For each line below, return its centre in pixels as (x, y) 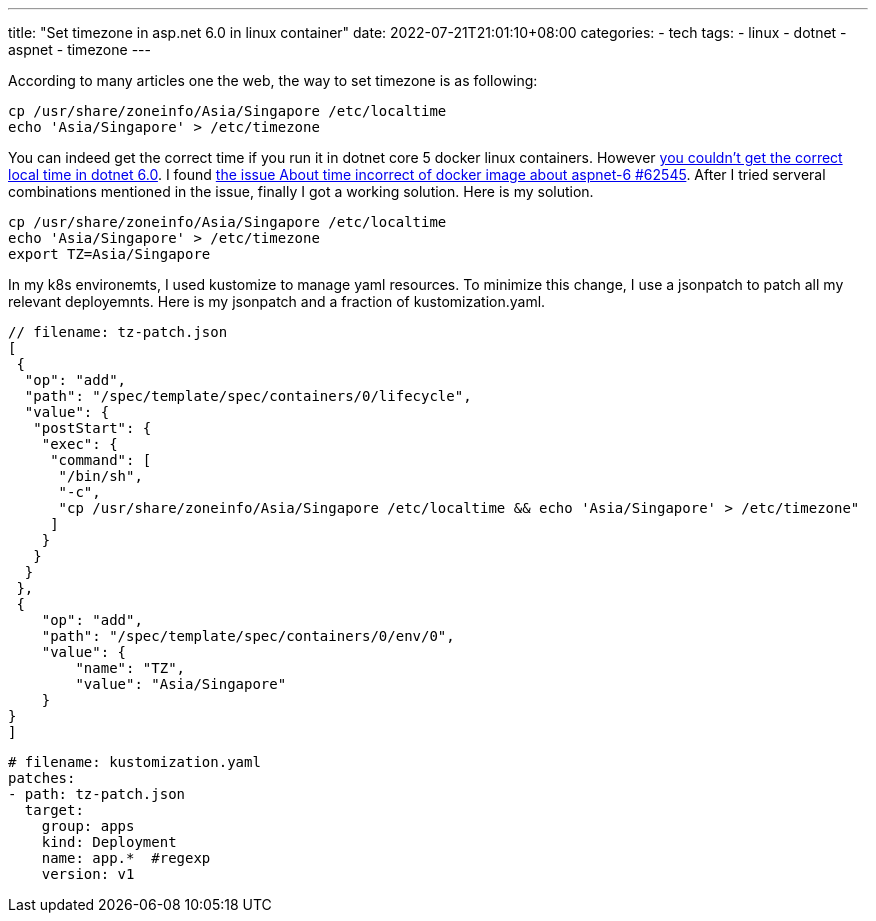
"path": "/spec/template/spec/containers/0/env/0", (248, 636)
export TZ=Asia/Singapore (109, 254)
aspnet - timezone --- (79, 49)
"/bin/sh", (100, 476)
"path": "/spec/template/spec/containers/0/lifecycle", (248, 396)
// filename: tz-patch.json (118, 332)
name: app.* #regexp (126, 858)
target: (54, 810)
